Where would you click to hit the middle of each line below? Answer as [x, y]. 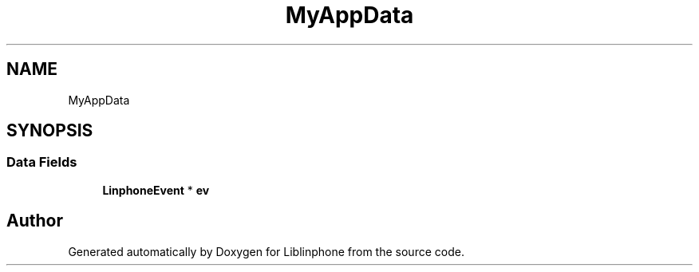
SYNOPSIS [50, 131]
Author [35, 221]
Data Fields [42, 162]
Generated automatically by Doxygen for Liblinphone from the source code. [266, 251]
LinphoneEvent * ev [156, 190]
